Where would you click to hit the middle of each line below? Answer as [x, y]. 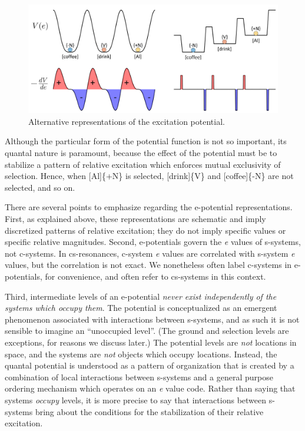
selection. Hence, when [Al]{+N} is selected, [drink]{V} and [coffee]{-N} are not [149, 176]
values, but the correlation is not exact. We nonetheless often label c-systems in [148, 265]
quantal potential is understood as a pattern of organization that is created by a [150, 365]
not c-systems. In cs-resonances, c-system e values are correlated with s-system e [150, 253]
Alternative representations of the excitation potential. [127, 121]
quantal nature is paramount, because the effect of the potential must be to [141, 153]
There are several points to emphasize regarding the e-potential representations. [149, 207]
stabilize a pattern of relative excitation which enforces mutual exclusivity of [143, 164]
